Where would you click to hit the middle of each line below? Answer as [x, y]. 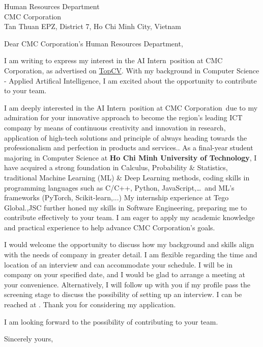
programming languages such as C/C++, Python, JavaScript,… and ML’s [119, 187]
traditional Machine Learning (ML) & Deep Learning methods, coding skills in [127, 177]
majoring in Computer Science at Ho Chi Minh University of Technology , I [130, 157]
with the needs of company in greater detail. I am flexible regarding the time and [131, 255]
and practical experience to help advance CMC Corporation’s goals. [110, 227]
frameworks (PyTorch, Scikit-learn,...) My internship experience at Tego [116, 197]
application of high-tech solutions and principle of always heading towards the [126, 137]
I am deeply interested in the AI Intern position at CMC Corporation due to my [131, 107]
